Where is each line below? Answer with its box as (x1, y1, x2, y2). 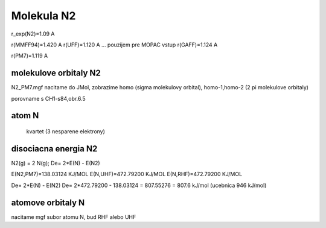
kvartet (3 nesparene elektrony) (26, 128, 106, 135)
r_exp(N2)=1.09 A (11, 30, 55, 37)
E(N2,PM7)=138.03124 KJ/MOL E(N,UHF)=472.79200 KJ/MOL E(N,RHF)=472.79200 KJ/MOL (11, 171, 243, 178)
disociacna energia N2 (11, 144, 98, 154)
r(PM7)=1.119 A (11, 52, 48, 60)
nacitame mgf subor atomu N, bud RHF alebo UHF (11, 213, 136, 220)
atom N (11, 110, 39, 121)
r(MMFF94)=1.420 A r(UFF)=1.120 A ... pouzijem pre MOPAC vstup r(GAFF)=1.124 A (11, 41, 218, 48)
